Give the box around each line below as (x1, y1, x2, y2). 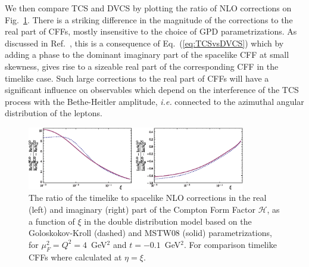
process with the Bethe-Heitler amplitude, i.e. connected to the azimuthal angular (5, 95, 304, 107)
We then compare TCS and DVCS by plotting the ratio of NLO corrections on (5, 2, 292, 14)
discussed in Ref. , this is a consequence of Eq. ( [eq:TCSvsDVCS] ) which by (5, 36, 284, 49)
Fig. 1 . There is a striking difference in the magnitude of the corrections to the (5, 13, 293, 26)
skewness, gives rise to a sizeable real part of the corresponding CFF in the (5, 60, 279, 72)
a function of (29, 215, 75, 227)
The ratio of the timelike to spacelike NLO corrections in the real (29, 191, 267, 204)
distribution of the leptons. (5, 107, 102, 119)
